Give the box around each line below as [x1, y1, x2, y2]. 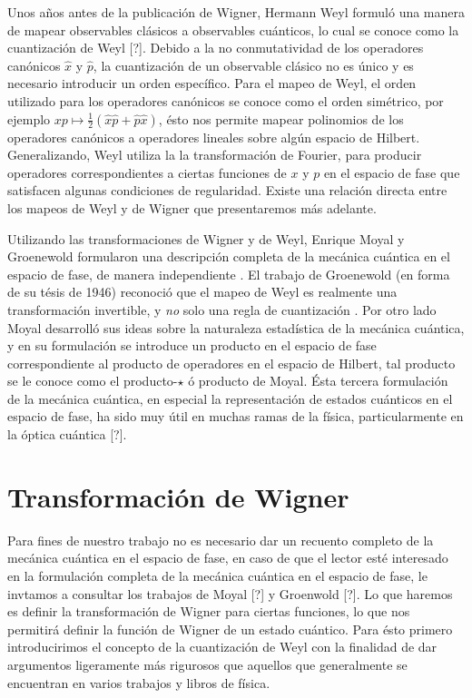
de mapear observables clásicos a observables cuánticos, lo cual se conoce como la [7, 20, 459, 39]
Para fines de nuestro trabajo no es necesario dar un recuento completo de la [7, 530, 434, 549]
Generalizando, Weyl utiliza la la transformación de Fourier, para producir [7, 145, 422, 164]
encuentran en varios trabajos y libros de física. [7, 673, 270, 692]
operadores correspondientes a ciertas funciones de [7, 162, 287, 182]
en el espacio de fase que [323, 162, 460, 182]
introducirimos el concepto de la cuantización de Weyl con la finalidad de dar [7, 637, 438, 656]
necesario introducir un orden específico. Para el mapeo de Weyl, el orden [7, 74, 417, 93]
